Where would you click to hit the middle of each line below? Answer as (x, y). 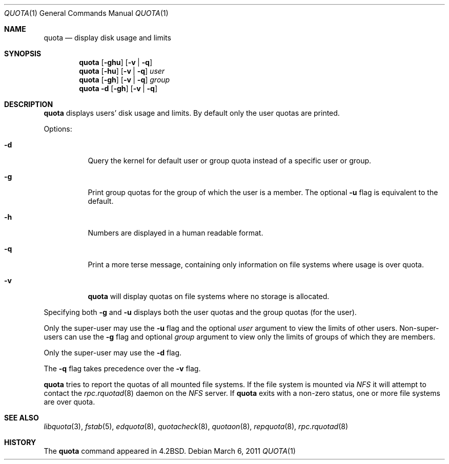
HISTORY (20, 442)
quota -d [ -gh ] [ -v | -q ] (118, 88)
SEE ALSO (22, 418)
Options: (58, 129)
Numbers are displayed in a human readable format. (176, 233)
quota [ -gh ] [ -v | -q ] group (125, 80)
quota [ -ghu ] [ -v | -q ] (116, 62)
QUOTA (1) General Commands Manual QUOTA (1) (86, 13)
